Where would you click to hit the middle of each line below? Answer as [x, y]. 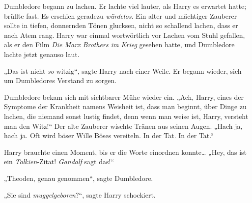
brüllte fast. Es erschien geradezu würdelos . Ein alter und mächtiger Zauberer [121, 15]
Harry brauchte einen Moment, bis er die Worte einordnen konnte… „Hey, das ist [126, 152]
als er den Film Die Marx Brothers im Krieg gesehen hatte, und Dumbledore [119, 44]
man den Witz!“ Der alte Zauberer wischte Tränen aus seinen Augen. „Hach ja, [123, 126]
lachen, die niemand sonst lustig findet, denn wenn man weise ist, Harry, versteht [126, 116]
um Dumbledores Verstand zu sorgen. [60, 80]
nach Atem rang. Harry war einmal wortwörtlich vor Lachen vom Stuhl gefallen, [125, 35]
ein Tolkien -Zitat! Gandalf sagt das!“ [59, 161]
